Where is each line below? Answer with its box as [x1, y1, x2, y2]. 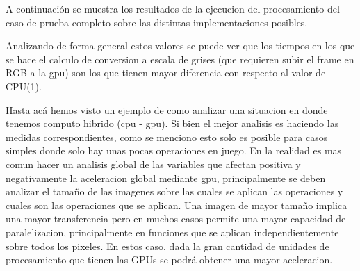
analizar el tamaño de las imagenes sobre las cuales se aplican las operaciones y [6, 184, 343, 199]
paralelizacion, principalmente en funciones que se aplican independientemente [6, 224, 339, 239]
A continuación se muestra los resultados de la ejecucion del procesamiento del [6, 1, 340, 15]
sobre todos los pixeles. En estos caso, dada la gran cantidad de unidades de [6, 238, 329, 253]
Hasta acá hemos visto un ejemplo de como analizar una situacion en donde [6, 102, 328, 117]
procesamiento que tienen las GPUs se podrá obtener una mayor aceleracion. [6, 252, 333, 267]
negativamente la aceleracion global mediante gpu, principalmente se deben [6, 170, 326, 185]
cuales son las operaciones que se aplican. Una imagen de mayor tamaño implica [6, 197, 347, 212]
